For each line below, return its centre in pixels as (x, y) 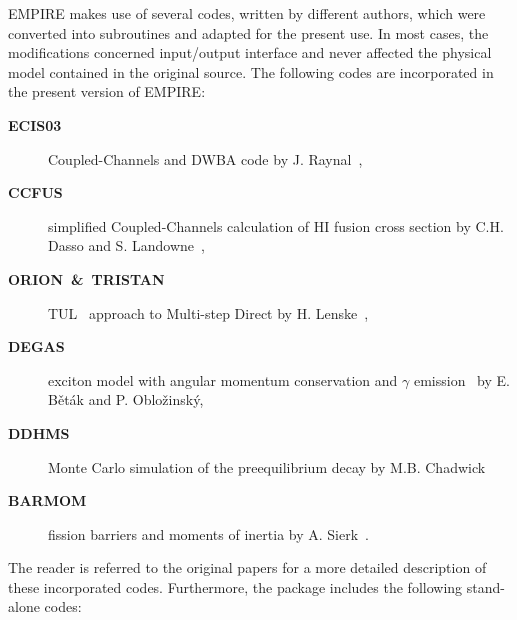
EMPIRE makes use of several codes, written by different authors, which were (247, 13)
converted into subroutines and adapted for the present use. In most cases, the (248, 32)
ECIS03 (35, 124)
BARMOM (47, 500)
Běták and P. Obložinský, (126, 399)
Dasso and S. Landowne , (126, 245)
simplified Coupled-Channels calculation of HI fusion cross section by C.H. (276, 225)
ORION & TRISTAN (86, 278)
